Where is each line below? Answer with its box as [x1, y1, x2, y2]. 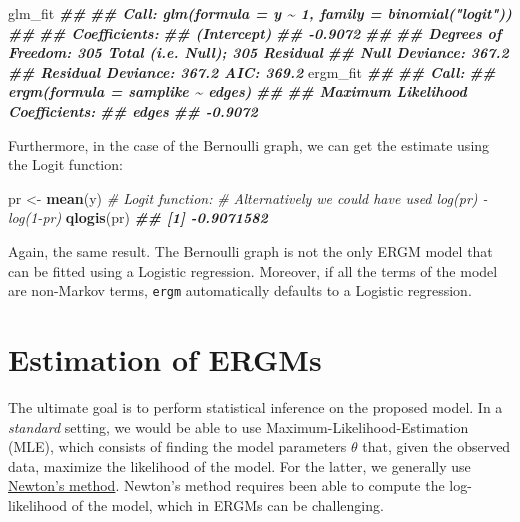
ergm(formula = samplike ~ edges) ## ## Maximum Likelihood [8, 81, 467, 102]
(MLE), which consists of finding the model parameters [8, 436, 347, 457]
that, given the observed [362, 436, 511, 457]
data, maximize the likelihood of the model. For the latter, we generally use [8, 455, 471, 476]
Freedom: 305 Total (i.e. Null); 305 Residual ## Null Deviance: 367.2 [8, 42, 509, 63]
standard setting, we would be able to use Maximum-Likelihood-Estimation [8, 416, 469, 437]
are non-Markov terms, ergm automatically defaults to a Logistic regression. [8, 280, 472, 301]
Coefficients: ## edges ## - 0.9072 [8, 100, 258, 121]
